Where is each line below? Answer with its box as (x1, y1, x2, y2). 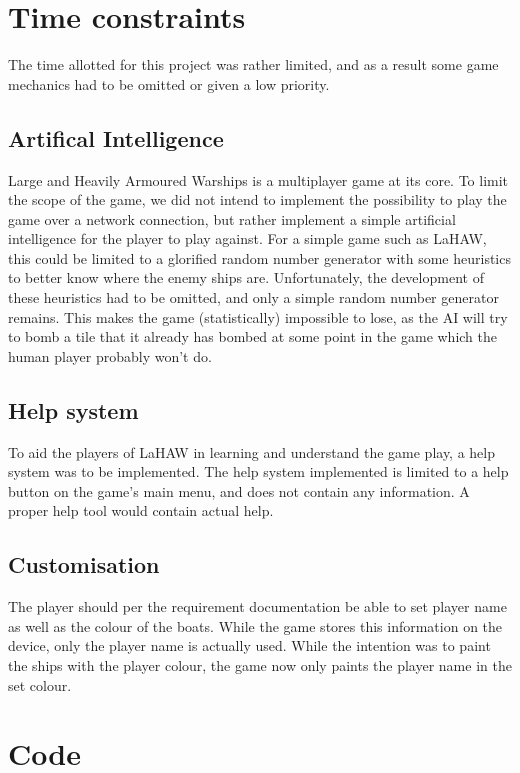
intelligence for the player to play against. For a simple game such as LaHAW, (8, 228, 487, 249)
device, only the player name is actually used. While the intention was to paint (8, 635, 491, 656)
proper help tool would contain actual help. (8, 500, 274, 521)
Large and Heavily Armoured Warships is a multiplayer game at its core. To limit (8, 169, 509, 190)
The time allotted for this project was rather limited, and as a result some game (8, 54, 499, 75)
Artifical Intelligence (8, 122, 224, 153)
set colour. (8, 674, 72, 695)
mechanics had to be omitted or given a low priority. (8, 73, 330, 94)
